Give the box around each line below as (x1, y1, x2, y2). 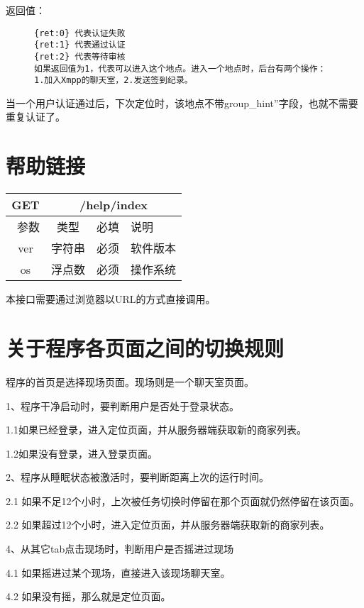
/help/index (79, 197, 148, 214)
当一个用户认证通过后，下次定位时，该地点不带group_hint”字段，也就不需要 (6, 95, 358, 110)
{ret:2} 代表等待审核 (34, 51, 126, 62)
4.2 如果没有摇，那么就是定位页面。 (6, 589, 171, 604)
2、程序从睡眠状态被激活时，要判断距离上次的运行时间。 (6, 470, 269, 485)
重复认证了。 (6, 109, 65, 124)
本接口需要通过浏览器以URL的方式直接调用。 (6, 292, 216, 306)
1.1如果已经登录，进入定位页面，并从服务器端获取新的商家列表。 (6, 422, 307, 437)
